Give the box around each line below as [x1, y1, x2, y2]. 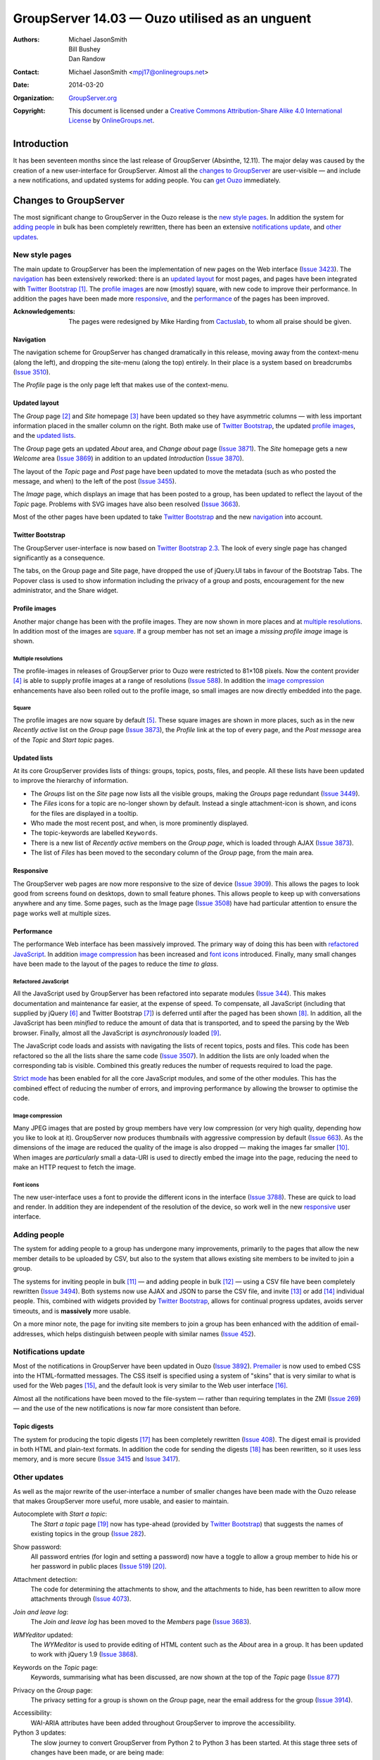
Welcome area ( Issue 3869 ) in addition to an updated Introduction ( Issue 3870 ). [13, 454, 244, 463]
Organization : [13, 94, 54, 102]
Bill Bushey [68, 44, 101, 53]
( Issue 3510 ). [13, 367, 51, 376]
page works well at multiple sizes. [13, 909, 111, 917]
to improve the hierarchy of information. [13, 777, 129, 785]
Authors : [13, 35, 40, 44]
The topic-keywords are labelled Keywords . [30, 829, 158, 837]
